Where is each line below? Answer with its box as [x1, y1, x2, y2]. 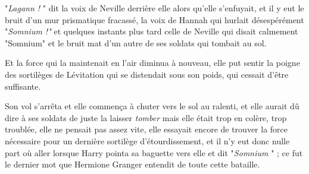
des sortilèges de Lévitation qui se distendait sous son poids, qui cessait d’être [5, 68, 289, 80]
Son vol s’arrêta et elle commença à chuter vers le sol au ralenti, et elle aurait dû [5, 100, 299, 112]
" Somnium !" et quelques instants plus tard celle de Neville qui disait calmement [5, 25, 298, 37]
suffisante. [5, 80, 41, 92]
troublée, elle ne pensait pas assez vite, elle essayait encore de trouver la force [5, 123, 288, 135]
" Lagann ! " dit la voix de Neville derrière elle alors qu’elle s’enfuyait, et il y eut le [5, 2, 304, 14]
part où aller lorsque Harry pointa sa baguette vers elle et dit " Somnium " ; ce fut [5, 146, 303, 159]
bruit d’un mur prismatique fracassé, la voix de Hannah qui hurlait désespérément [5, 13, 304, 26]
